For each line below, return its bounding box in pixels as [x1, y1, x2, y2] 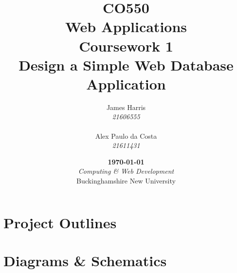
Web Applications [65, 17, 187, 36]
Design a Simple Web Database [18, 55, 234, 74]
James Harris [106, 102, 146, 112]
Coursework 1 [79, 36, 173, 55]
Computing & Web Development [78, 166, 174, 176]
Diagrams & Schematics [3, 251, 167, 270]
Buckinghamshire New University [76, 176, 176, 186]
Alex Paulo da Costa [95, 130, 157, 141]
